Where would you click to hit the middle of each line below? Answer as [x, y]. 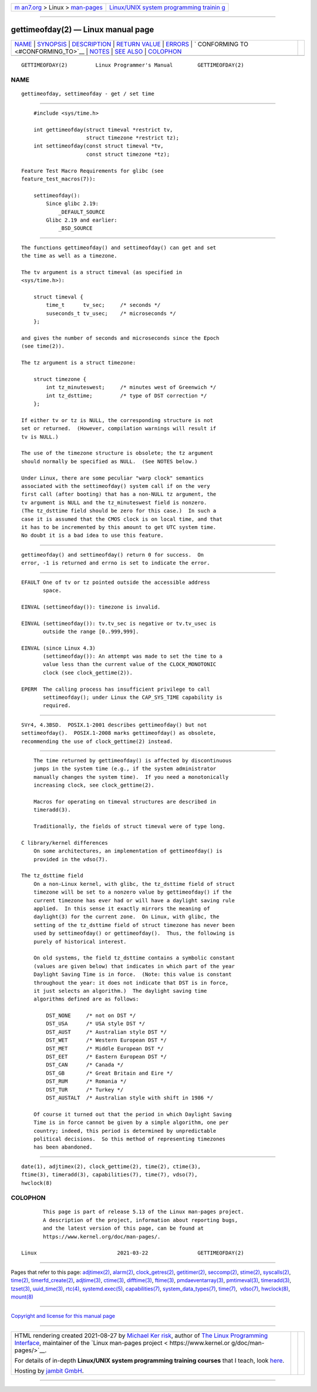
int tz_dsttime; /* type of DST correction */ [127, 396]
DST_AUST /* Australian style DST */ [107, 1032]
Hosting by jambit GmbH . [49, 1371]
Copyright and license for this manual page [63, 1316]
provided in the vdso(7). [71, 859]
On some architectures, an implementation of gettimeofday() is [128, 851]
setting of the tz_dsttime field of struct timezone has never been [134, 925]
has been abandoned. [63, 1147]
